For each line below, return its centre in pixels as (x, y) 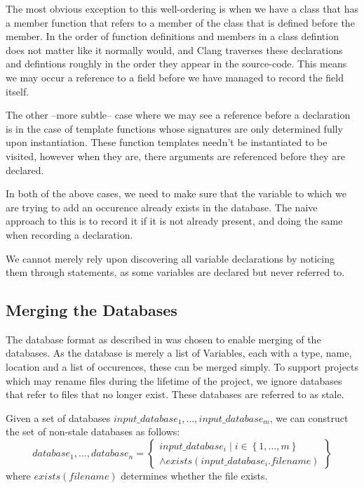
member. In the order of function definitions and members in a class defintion (172, 36)
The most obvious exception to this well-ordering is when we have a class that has (182, 8)
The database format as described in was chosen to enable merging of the (163, 339)
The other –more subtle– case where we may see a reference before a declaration (178, 115)
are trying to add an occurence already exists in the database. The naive (162, 207)
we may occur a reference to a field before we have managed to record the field (175, 77)
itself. (18, 91)
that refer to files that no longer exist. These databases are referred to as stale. (175, 394)
